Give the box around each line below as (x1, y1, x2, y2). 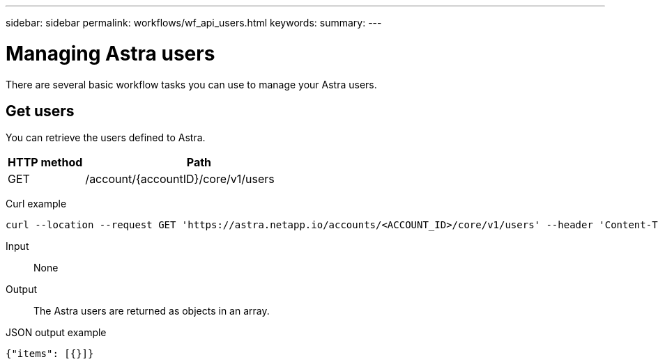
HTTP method (8, 155, 83, 170)
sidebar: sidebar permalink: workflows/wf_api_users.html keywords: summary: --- (6, 17, 382, 29)
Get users (6, 102, 75, 120)
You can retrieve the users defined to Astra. (6, 132, 206, 144)
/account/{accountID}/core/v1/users (85, 172, 275, 187)
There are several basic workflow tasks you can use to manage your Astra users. (6, 78, 377, 90)
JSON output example (6, 326, 107, 339)
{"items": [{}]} (6, 348, 94, 360)
